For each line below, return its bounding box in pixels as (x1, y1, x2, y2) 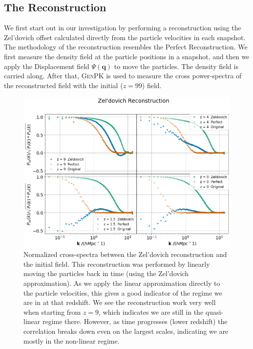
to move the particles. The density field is (114, 61, 238, 71)
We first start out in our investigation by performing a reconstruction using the (4, 23, 241, 33)
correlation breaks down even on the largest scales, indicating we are (23, 326, 229, 336)
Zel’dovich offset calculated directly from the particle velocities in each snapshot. (4, 32, 246, 42)
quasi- (205, 306, 224, 317)
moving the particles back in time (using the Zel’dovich (23, 268, 189, 279)
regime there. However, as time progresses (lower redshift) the (42, 316, 228, 326)
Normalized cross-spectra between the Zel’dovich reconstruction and (23, 249, 227, 259)
